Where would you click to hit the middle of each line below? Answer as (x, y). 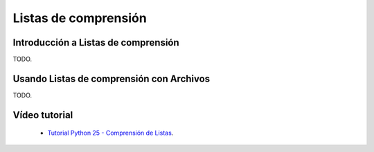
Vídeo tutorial (43, 115)
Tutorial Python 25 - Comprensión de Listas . (110, 133)
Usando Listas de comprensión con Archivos (112, 78)
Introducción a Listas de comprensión (96, 42)
